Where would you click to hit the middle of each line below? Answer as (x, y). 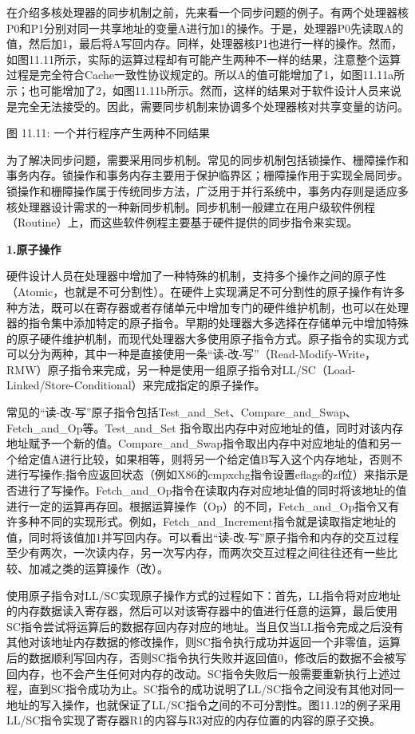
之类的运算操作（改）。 (109, 568)
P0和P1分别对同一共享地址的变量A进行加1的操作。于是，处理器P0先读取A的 (205, 28)
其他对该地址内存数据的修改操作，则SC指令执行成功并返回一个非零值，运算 (204, 642)
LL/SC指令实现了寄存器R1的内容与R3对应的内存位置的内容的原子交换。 (194, 720)
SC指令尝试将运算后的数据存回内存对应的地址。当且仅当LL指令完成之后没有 (205, 626)
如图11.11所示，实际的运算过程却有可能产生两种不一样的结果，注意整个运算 (204, 59)
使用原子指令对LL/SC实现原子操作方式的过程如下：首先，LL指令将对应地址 (204, 595)
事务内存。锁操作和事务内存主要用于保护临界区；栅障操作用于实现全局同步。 (207, 175)
